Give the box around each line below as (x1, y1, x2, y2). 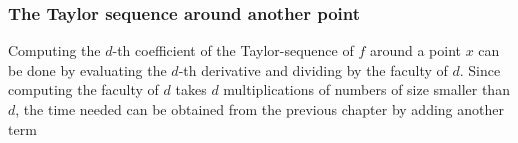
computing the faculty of (8, 79, 159, 100)
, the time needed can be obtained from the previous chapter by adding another (15, 99, 504, 119)
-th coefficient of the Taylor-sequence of (112, 40, 354, 61)
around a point (369, 40, 461, 61)
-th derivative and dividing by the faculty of (178, 59, 448, 80)
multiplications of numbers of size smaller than (223, 79, 510, 100)
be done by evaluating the (8, 59, 167, 80)
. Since (459, 59, 501, 80)
